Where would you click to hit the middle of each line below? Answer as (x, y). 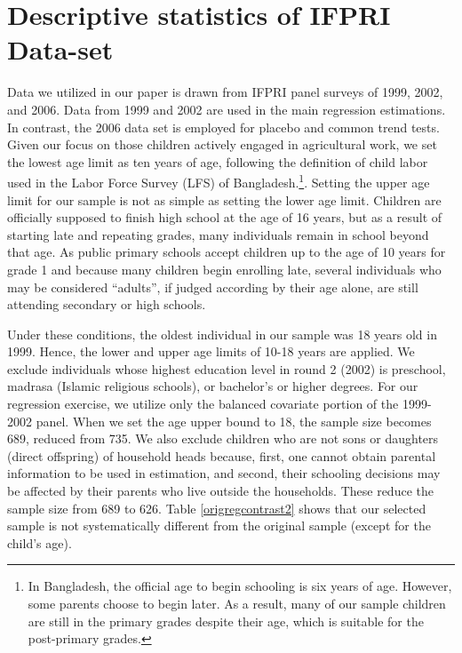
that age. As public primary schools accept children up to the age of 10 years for (227, 252)
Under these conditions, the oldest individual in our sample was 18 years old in (222, 334)
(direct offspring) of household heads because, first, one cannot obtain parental (222, 455)
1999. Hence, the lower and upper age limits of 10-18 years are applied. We (211, 351)
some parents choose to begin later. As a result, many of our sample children (237, 603)
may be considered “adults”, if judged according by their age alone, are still (213, 287)
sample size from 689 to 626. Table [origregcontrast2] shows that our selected (217, 508)
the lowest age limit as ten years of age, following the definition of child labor (218, 161)
